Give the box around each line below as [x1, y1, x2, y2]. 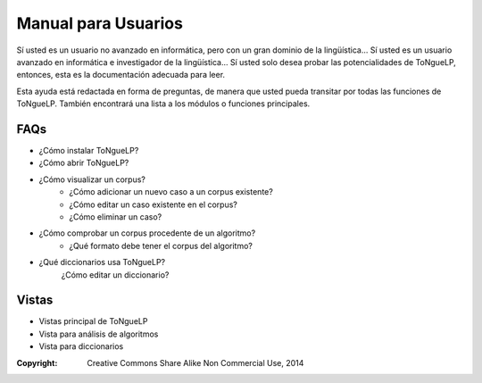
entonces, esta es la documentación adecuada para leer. [16, 70, 226, 80]
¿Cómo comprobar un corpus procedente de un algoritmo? [38, 228, 256, 238]
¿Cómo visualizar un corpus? [38, 174, 146, 185]
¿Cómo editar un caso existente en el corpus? [69, 199, 238, 210]
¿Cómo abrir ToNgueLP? [38, 157, 129, 169]
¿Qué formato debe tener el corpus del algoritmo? [69, 240, 253, 251]
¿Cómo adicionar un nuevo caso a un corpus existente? [69, 187, 274, 197]
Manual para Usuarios [16, 13, 183, 33]
